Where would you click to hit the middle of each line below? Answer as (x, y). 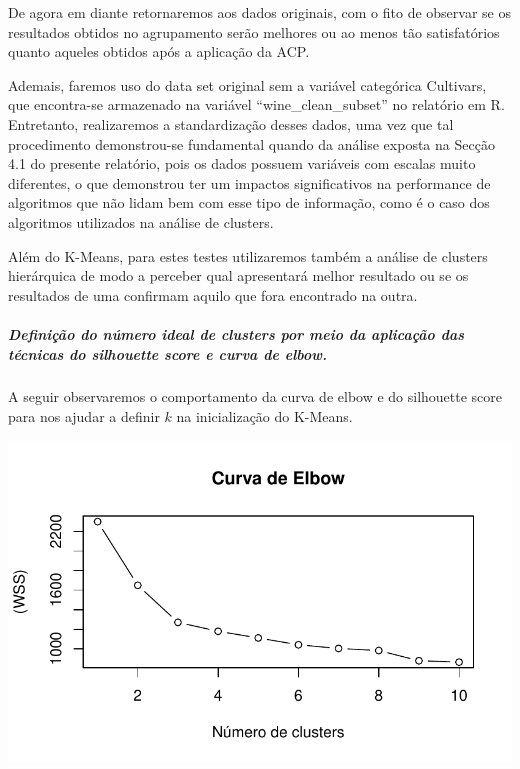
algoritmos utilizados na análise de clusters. (141, 221)
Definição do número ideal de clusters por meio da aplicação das (236, 333)
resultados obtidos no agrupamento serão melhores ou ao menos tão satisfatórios (254, 31)
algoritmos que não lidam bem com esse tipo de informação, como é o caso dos (249, 202)
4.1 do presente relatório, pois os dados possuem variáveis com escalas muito (242, 163)
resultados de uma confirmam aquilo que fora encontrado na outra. (213, 294)
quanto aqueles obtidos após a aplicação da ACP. (159, 51)
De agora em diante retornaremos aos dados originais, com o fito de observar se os (259, 12)
